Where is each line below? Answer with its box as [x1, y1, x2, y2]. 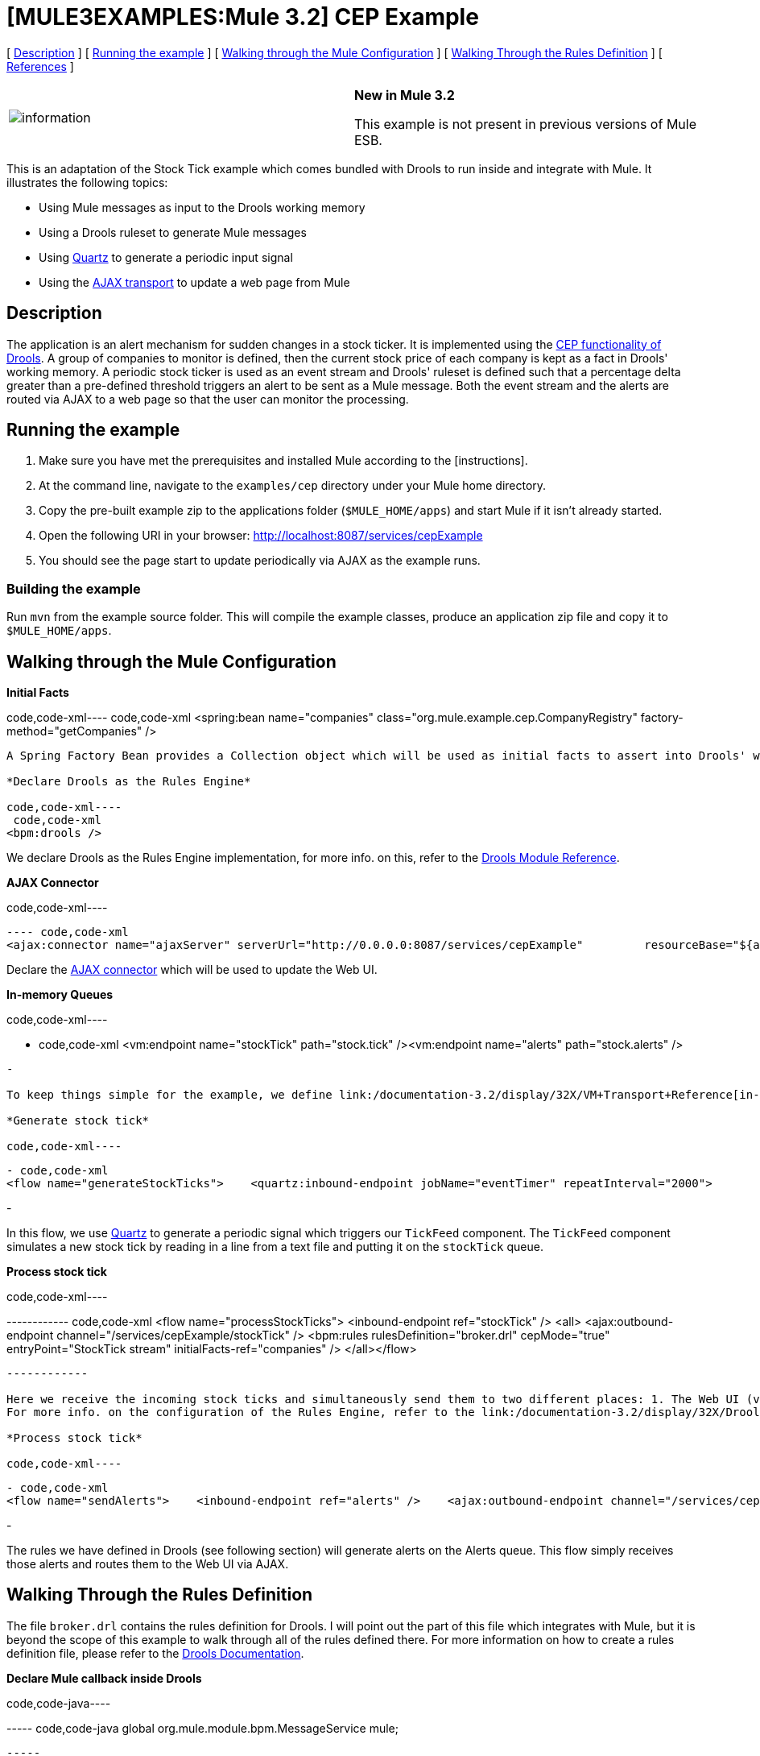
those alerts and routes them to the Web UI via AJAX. [6, 1557, 289, 1572]
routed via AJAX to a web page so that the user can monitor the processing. [6, 391, 409, 406]
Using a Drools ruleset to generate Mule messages [39, 225, 307, 239]
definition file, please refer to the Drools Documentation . [6, 1646, 304, 1660]
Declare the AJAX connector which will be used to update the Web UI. [6, 963, 378, 977]
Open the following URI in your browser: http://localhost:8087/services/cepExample [39, 528, 483, 543]
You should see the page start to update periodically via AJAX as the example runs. [39, 553, 481, 568]
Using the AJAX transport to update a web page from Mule [39, 275, 350, 289]
